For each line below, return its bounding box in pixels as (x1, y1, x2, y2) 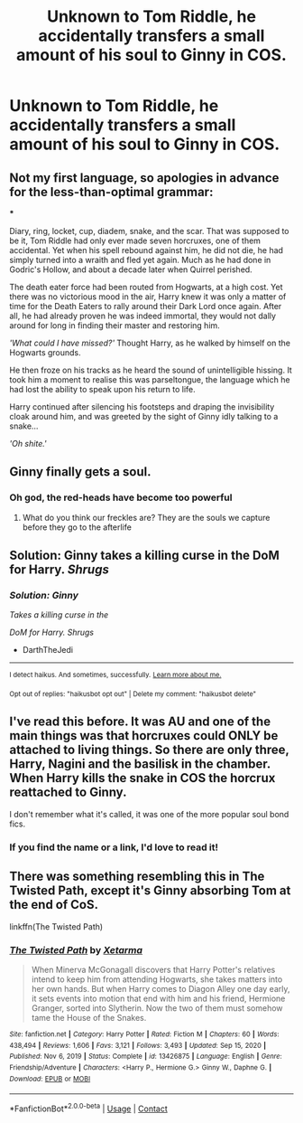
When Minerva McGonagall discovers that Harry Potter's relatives (31, 964, 276, 975)
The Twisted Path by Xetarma (9, 943, 142, 956)
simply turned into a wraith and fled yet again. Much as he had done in (9, 255, 271, 265)
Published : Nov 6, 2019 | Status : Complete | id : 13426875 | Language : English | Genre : (9, 1052, 282, 1062)
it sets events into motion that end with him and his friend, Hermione (31, 993, 286, 1004)
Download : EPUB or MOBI (9, 1074, 91, 1083)
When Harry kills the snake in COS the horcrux (9, 770, 276, 786)
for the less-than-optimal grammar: (9, 184, 214, 200)
